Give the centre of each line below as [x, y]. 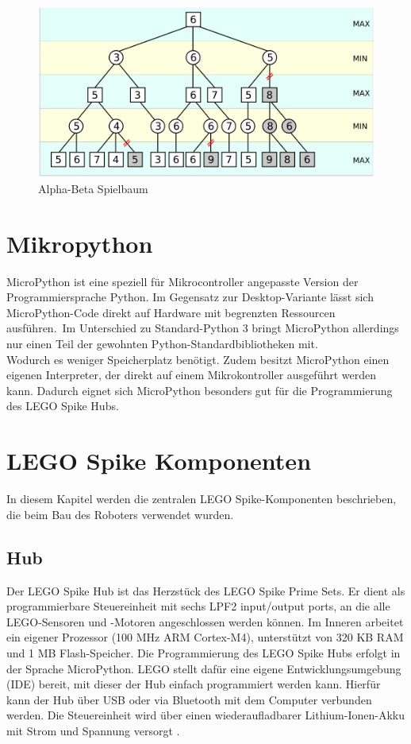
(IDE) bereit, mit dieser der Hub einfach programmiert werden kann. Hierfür [194, 684]
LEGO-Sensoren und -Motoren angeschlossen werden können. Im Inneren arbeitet [205, 621]
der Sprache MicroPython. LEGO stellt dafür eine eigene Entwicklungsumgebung [204, 668]
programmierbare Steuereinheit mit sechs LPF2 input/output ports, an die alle [198, 606]
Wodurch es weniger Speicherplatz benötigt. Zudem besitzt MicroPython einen [198, 359]
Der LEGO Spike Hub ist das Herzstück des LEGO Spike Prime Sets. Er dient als [206, 590]
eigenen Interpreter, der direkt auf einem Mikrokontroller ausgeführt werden [192, 375]
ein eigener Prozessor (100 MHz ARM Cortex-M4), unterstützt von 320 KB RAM [205, 637]
